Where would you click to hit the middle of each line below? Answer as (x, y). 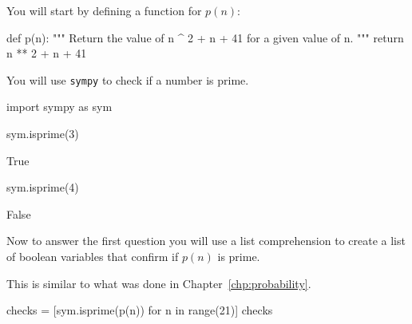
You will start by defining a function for (104, 10)
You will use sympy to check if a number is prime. (128, 79)
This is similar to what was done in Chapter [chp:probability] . (159, 283)
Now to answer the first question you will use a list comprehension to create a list (206, 241)
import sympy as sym (59, 107)
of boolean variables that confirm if (93, 256)
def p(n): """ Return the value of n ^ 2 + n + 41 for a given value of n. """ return (205, 37)
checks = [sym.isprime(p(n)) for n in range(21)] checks (140, 310)
